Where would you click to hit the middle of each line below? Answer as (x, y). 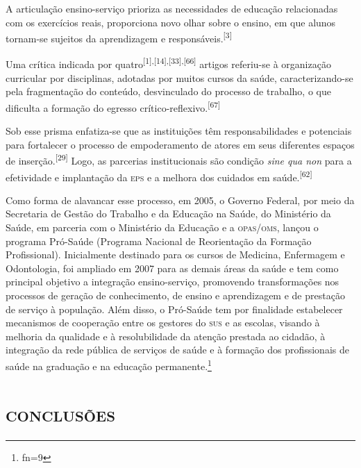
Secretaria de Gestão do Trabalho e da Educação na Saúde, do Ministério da (168, 214)
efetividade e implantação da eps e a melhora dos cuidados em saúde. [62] (159, 176)
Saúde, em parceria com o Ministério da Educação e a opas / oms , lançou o (162, 227)
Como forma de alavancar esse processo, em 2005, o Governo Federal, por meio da (180, 200)
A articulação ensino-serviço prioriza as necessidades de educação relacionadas (172, 8)
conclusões (61, 413)
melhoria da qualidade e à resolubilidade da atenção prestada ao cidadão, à (166, 336)
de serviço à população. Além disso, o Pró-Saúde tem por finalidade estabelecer (174, 309)
